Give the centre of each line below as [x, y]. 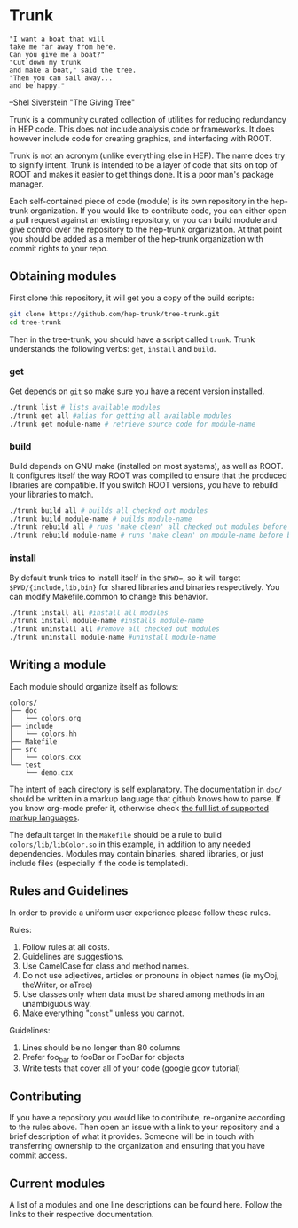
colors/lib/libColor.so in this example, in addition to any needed [130, 844]
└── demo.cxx [49, 773]
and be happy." [37, 85]
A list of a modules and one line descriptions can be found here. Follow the [146, 1205]
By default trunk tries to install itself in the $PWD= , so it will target [125, 578]
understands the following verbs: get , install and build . [113, 348]
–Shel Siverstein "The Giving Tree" [72, 102]
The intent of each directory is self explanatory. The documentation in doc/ [146, 789]
